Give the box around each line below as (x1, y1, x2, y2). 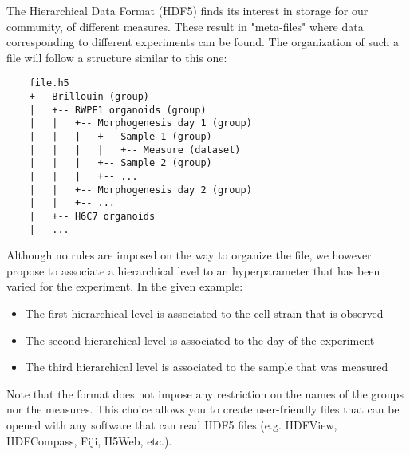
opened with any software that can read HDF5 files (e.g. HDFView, (6, 417, 337, 433)
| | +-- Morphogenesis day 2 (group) (29, 184, 252, 196)
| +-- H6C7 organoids (29, 210, 156, 222)
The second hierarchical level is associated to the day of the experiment (25, 331, 375, 348)
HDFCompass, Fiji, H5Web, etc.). (6, 432, 172, 449)
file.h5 (29, 77, 69, 89)
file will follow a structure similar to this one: (6, 49, 227, 65)
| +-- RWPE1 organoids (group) (29, 104, 207, 116)
